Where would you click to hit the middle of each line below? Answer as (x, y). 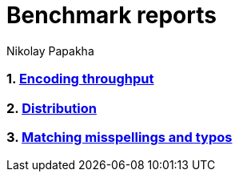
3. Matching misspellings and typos (119, 137)
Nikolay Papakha (50, 51)
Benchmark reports (112, 15)
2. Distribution (52, 108)
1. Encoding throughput (80, 79)
